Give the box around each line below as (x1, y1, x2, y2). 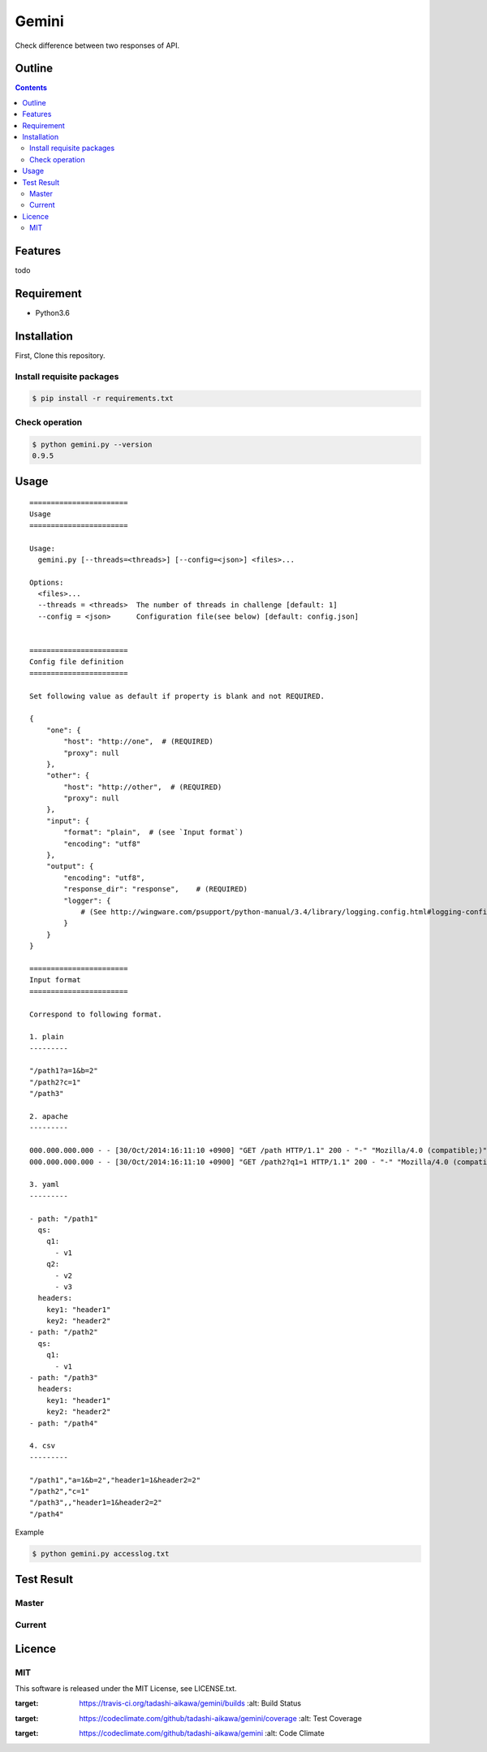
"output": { (45, 861, 94, 871)
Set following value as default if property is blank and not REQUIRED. (29, 691, 325, 701)
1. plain (29, 1032, 64, 1042)
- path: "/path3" (29, 1373, 98, 1383)
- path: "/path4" (29, 1418, 98, 1428)
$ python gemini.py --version (32, 439, 153, 449)
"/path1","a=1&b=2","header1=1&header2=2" (29, 1475, 201, 1485)
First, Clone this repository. (15, 350, 106, 360)
